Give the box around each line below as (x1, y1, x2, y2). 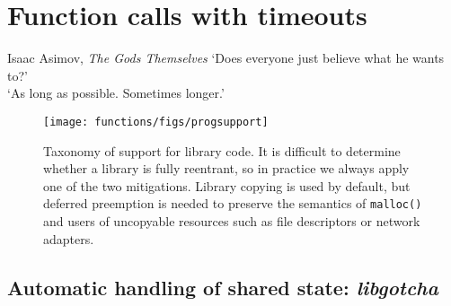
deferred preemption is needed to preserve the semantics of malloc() (43, 194, 422, 213)
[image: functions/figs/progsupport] (43, 115, 269, 128)
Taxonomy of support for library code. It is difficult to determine (43, 141, 401, 160)
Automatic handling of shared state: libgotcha (7, 273, 438, 301)
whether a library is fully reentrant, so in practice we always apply (43, 159, 410, 178)
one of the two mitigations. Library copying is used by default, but (43, 176, 411, 195)
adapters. (43, 229, 94, 248)
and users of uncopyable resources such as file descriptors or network (43, 212, 420, 230)
